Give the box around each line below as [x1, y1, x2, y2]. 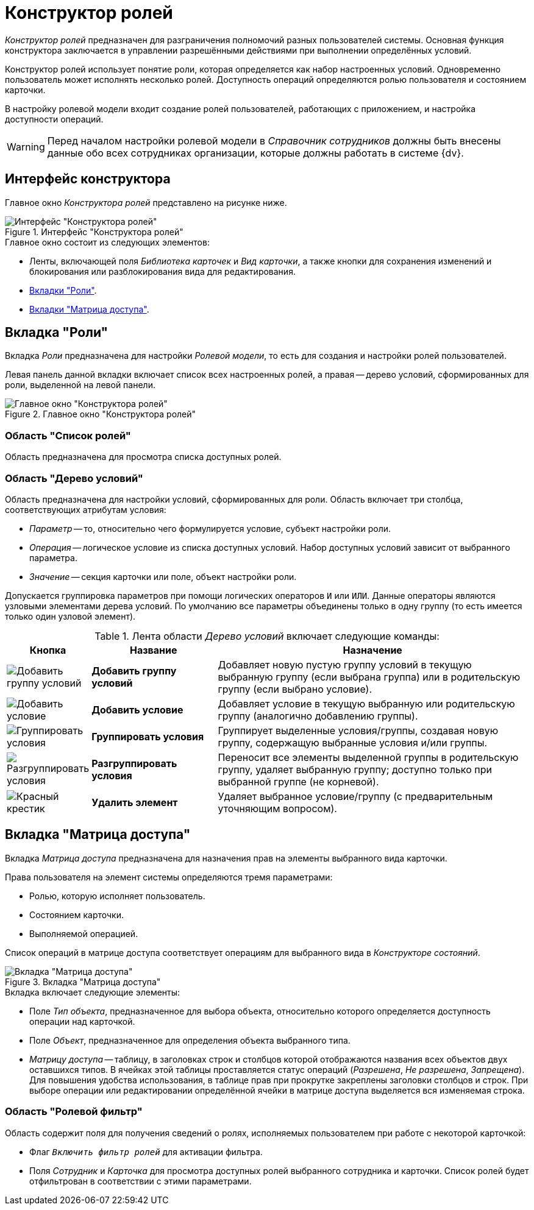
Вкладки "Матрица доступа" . [29, 303, 149, 314]
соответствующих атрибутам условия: [5, 504, 166, 515]
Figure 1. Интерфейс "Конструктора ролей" [5, 226, 183, 237]
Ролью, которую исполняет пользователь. [29, 890, 205, 901]
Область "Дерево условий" [5, 472, 143, 484]
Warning [7, 140, 45, 153]
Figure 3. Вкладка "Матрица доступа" [5, 976, 161, 987]
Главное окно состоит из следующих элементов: [5, 236, 210, 247]
